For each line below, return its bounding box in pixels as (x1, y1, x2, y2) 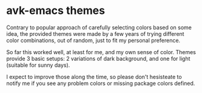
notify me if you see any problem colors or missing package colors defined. (6, 80, 195, 87)
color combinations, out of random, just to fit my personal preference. (6, 36, 181, 44)
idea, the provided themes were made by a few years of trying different (6, 30, 184, 37)
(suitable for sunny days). (6, 61, 70, 69)
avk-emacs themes (6, 4, 105, 18)
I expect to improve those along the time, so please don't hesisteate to (6, 73, 182, 80)
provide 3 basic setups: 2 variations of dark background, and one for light (6, 55, 190, 62)
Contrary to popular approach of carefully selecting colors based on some (6, 24, 192, 31)
